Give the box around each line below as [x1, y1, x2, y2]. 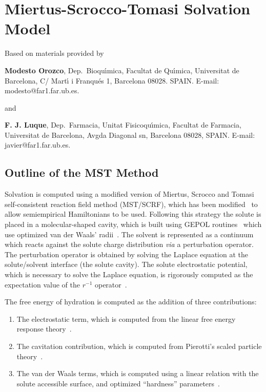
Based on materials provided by [5, 48, 104, 58]
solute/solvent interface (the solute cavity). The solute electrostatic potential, [5, 259, 248, 270]
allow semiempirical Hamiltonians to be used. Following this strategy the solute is [5, 209, 261, 219]
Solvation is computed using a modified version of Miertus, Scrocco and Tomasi [5, 189, 254, 199]
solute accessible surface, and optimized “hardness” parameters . [16, 378, 220, 388]
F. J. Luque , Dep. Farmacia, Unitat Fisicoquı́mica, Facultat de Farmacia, [5, 119, 241, 130]
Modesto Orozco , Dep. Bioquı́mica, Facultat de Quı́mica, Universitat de [5, 65, 239, 75]
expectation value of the [5, 279, 80, 290]
